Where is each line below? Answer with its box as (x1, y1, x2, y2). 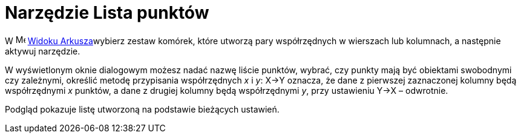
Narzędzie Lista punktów (5, 2, 209, 23)
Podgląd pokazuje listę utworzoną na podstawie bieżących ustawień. (5, 103, 280, 114)
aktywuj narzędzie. (5, 45, 80, 56)
